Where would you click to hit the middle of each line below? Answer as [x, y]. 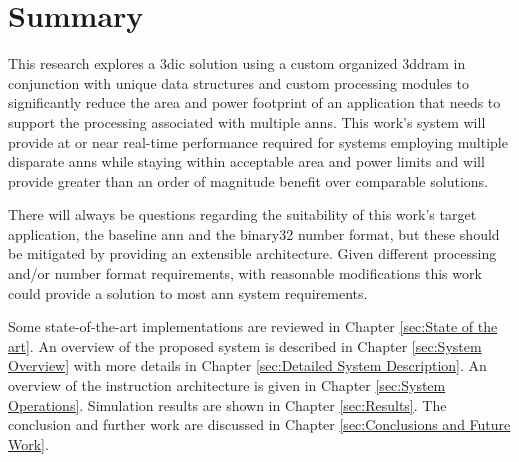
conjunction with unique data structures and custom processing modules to [239, 82]
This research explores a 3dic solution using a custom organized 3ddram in [237, 63]
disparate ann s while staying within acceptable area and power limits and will [246, 161]
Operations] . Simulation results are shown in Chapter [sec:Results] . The [227, 404]
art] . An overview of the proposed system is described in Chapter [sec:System [245, 345]
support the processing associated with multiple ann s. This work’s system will [247, 121]
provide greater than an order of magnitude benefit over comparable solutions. [248, 180]
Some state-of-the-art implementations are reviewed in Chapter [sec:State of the [253, 326]
